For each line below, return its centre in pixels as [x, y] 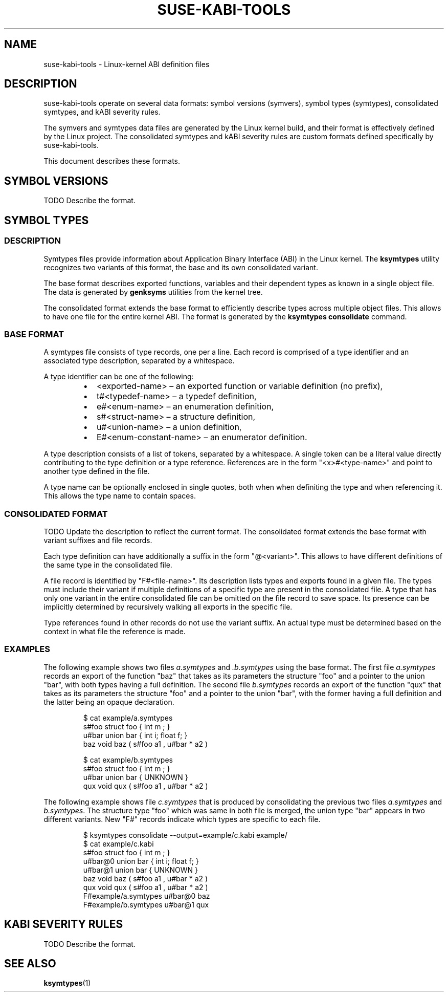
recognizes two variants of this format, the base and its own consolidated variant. [181, 267]
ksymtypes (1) [67, 983]
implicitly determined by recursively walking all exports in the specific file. [168, 607]
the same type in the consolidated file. [108, 565]
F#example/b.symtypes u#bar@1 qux [146, 904]
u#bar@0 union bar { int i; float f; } [141, 861]
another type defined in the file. [97, 471]
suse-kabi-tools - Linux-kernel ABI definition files [127, 64]
